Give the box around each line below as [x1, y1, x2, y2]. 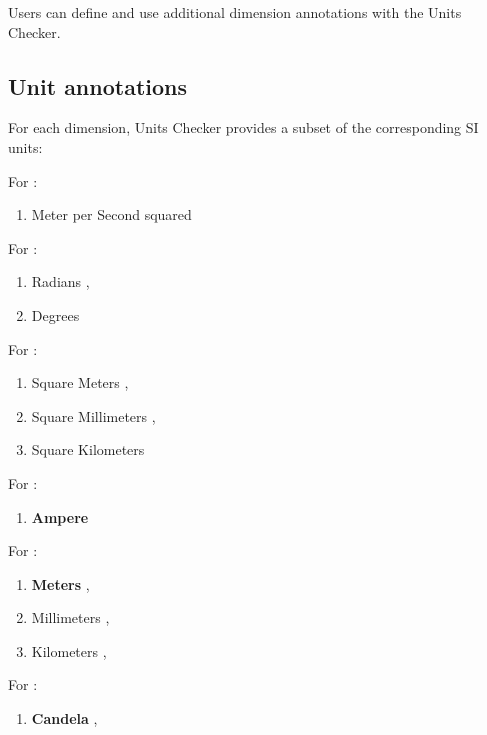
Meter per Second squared [31, 204, 192, 225]
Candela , [31, 708, 98, 729]
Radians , [31, 271, 90, 292]
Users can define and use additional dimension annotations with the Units [8, 2, 462, 22]
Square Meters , [31, 372, 129, 393]
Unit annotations [8, 70, 188, 101]
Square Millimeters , [31, 405, 156, 426]
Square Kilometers [31, 439, 145, 460]
